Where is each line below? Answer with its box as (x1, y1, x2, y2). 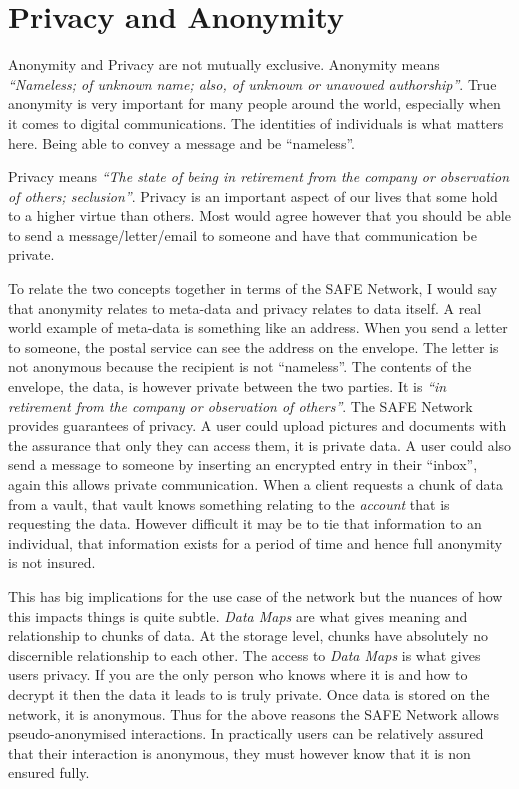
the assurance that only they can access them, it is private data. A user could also (8, 434, 512, 455)
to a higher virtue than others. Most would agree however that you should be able (8, 205, 511, 226)
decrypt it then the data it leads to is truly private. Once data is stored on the (8, 683, 490, 704)
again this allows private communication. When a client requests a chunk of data (8, 474, 504, 494)
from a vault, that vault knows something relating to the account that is (8, 493, 450, 514)
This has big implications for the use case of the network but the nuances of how (8, 585, 503, 606)
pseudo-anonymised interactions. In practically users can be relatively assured (8, 723, 484, 744)
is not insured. (8, 552, 96, 573)
